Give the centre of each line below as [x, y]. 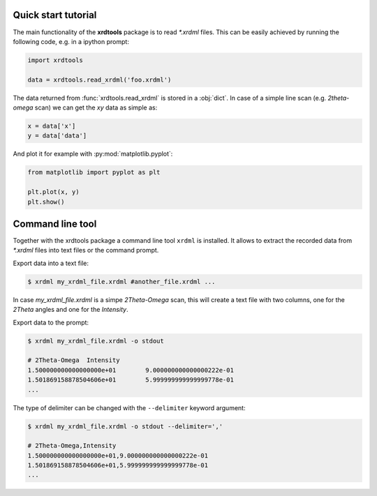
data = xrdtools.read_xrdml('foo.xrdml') [99, 80]
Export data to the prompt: [51, 322]
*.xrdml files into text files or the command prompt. [86, 250]
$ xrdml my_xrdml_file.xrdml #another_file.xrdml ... [121, 281]
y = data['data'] [57, 136]
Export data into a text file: [51, 263]
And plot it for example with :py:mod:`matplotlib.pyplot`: [93, 154]
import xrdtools [56, 60]
